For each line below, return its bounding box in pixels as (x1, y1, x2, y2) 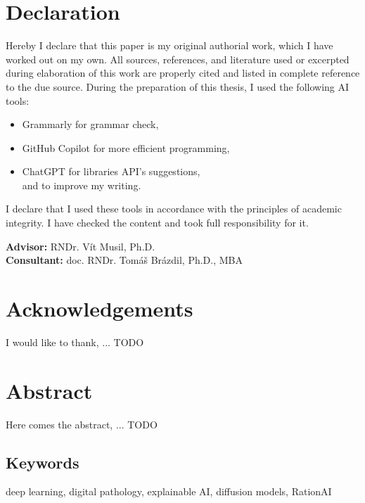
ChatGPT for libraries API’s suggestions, (22, 164, 200, 179)
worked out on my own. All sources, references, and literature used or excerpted (6, 51, 350, 66)
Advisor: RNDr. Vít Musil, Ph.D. (6, 238, 155, 253)
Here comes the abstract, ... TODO (6, 416, 158, 431)
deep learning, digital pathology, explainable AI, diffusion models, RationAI (6, 484, 332, 499)
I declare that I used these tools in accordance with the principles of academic (6, 201, 342, 216)
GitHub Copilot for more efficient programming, (22, 140, 230, 155)
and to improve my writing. (22, 177, 141, 192)
